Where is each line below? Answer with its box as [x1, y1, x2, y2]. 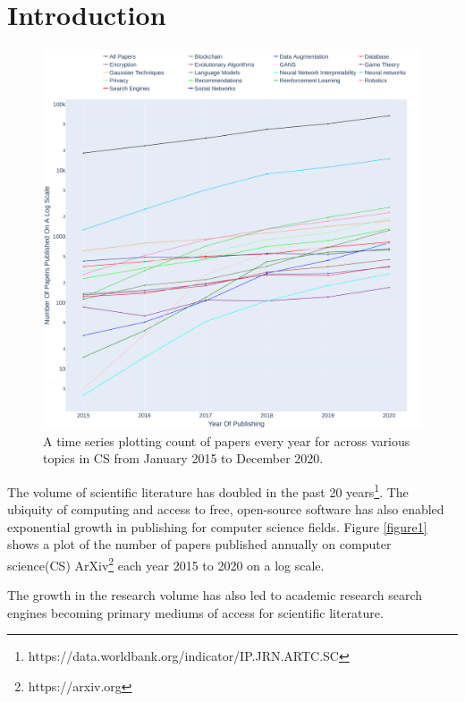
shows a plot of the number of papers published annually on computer [7, 535, 392, 554]
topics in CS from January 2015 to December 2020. [43, 449, 324, 468]
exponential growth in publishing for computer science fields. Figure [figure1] [7, 517, 427, 536]
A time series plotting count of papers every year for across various [43, 431, 410, 450]
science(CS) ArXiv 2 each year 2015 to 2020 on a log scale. [7, 553, 325, 574]
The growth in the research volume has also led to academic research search [7, 586, 423, 605]
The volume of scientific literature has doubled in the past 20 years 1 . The [7, 479, 409, 501]
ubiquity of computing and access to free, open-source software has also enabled [7, 500, 444, 519]
